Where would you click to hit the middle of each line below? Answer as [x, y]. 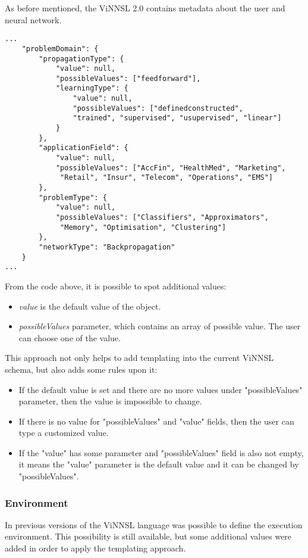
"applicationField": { [84, 148]
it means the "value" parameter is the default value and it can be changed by [159, 464]
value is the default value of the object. [90, 306]
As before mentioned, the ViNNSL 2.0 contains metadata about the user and [145, 8]
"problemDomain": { [60, 49]
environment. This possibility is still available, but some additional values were [148, 536]
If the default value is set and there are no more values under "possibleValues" [161, 389]
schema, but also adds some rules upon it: [81, 369]
